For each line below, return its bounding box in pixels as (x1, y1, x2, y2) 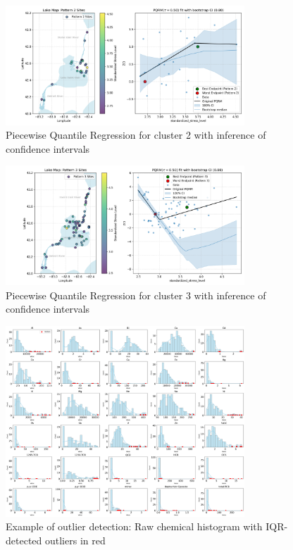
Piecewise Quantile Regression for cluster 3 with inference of (6, 287, 266, 302)
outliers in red (44, 532, 106, 547)
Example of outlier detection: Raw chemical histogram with (6, 519, 263, 534)
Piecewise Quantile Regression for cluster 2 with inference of (6, 127, 266, 142)
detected (6, 532, 42, 547)
